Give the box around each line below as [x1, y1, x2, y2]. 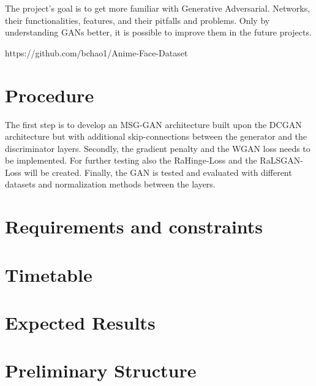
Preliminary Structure [5, 358, 197, 383]
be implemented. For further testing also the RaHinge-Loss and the [5, 154, 257, 167]
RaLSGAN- [260, 154, 303, 167]
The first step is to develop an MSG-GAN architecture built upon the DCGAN [5, 118, 302, 131]
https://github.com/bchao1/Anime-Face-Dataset [5, 46, 188, 59]
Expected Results [5, 310, 156, 335]
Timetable [5, 262, 92, 287]
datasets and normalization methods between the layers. [5, 178, 216, 191]
